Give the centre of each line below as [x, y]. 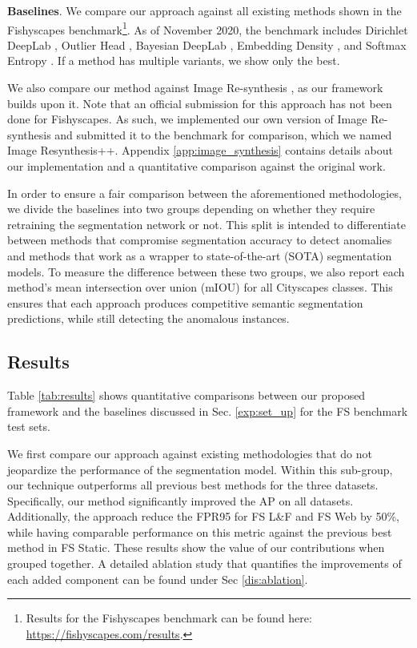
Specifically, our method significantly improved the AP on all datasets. [180, 500]
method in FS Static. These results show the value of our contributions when [196, 547]
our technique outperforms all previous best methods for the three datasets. [193, 485]
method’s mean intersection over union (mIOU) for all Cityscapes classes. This [200, 287]
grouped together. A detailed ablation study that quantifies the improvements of [204, 563]
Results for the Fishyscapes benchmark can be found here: [169, 618]
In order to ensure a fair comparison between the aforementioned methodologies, [204, 193]
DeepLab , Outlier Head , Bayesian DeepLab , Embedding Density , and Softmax [207, 44]
